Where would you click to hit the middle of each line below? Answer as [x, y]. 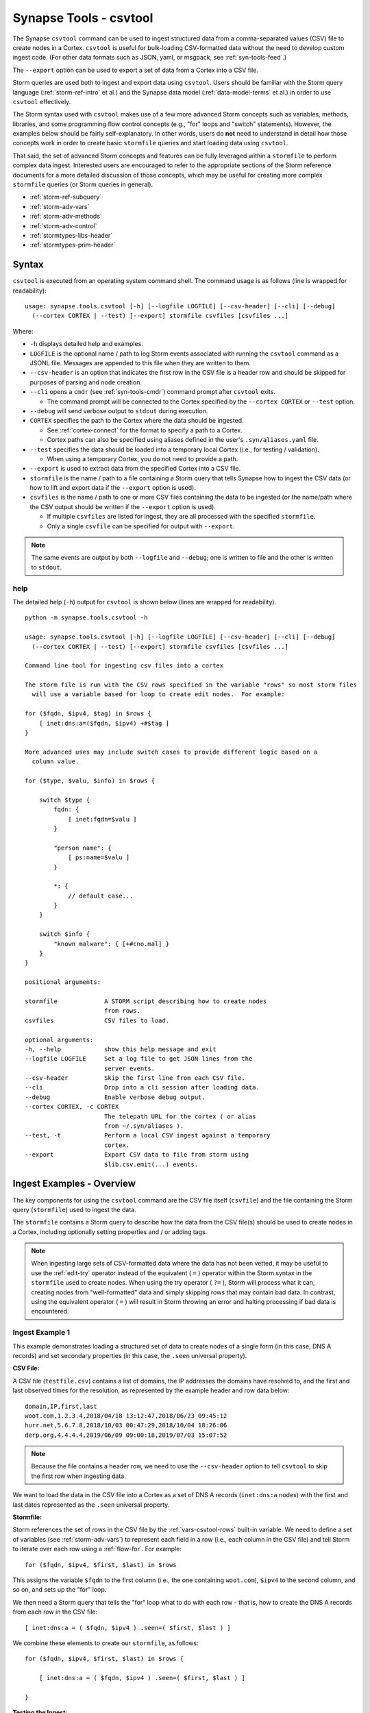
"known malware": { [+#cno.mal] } [112, 944]
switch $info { [64, 934]
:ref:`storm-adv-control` [63, 225]
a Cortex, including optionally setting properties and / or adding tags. [110, 1232]
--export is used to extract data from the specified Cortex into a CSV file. [135, 469]
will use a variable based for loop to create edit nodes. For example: [158, 694]
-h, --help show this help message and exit [121, 1049]
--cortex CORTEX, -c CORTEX [72, 1107]
